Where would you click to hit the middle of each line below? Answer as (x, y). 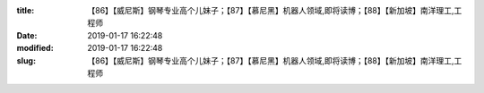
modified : (35, 48)
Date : (27, 35)
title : (26, 10)
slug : (26, 60)
